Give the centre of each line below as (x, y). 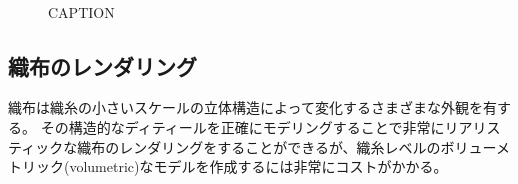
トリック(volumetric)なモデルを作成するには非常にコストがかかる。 (228, 166)
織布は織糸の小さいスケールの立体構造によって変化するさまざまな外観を (245, 107)
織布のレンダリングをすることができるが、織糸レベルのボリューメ (294, 146)
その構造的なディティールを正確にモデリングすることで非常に (242, 126)
